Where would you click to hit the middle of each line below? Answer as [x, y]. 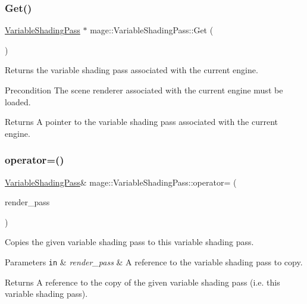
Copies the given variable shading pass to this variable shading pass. [129, 242]
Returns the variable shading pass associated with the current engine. [131, 70]
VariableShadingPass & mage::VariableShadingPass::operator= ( [121, 182]
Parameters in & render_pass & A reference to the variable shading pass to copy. [154, 261]
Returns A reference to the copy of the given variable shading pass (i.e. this [142, 282]
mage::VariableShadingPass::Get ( [152, 30]
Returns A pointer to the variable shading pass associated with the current [141, 122]
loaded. [18, 101]
